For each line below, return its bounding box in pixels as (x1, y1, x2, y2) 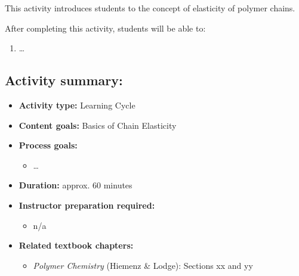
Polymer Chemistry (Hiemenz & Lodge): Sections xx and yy (33, 259, 253, 271)
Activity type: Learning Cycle (19, 98, 135, 111)
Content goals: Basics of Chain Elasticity (19, 119, 177, 131)
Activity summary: (5, 71, 123, 89)
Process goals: (19, 139, 78, 151)
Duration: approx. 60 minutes (19, 179, 132, 191)
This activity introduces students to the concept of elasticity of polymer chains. (5, 2, 295, 14)
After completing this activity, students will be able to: (5, 21, 206, 34)
